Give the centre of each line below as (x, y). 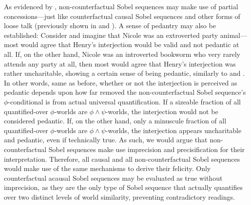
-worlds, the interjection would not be (162, 111)
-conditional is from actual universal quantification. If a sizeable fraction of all (124, 101)
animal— (234, 35)
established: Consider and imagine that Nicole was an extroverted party (111, 35)
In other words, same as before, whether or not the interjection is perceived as (121, 82)
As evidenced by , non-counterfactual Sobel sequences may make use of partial (121, 6)
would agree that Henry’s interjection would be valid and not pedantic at (130, 44)
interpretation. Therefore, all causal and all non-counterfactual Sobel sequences (122, 159)
